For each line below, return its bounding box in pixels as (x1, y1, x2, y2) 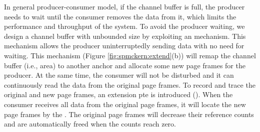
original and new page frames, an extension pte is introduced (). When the (4, 89, 233, 100)
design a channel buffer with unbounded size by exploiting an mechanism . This (4, 30, 246, 41)
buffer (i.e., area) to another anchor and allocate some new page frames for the (4, 60, 245, 70)
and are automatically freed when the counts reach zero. (4, 119, 176, 129)
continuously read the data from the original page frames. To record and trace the (4, 79, 255, 90)
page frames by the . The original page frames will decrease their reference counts (4, 109, 254, 119)
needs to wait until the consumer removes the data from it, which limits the (4, 11, 236, 21)
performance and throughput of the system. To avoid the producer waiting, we (4, 21, 245, 31)
